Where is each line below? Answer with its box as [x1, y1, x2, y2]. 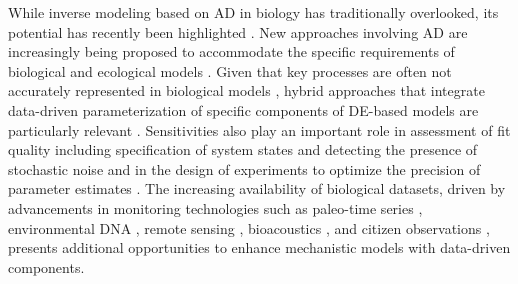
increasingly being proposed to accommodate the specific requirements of [8, 41, 455, 62]
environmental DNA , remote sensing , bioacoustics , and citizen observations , [8, 217, 490, 238]
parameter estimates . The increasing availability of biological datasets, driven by [8, 178, 506, 199]
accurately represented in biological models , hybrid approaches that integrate [8, 80, 485, 101]
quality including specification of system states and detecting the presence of [8, 139, 478, 160]
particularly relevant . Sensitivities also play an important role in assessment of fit [8, 119, 511, 140]
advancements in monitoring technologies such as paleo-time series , [8, 197, 423, 218]
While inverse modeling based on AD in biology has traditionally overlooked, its [8, 2, 499, 22]
